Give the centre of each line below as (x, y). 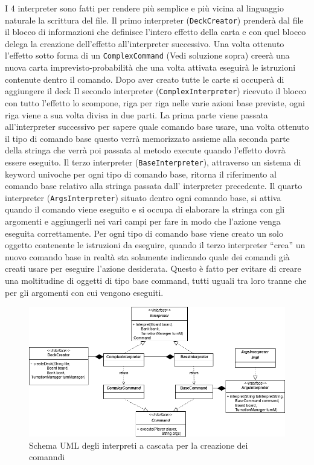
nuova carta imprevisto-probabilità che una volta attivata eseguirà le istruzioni (150, 67)
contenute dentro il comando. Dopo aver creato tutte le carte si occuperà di (145, 79)
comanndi (47, 457)
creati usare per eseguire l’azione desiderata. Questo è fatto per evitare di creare (153, 268)
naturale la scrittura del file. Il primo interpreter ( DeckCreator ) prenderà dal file (154, 20)
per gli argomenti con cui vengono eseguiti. (84, 292)
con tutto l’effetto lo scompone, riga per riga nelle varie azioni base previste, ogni (155, 102)
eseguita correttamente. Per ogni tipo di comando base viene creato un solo (144, 233)
